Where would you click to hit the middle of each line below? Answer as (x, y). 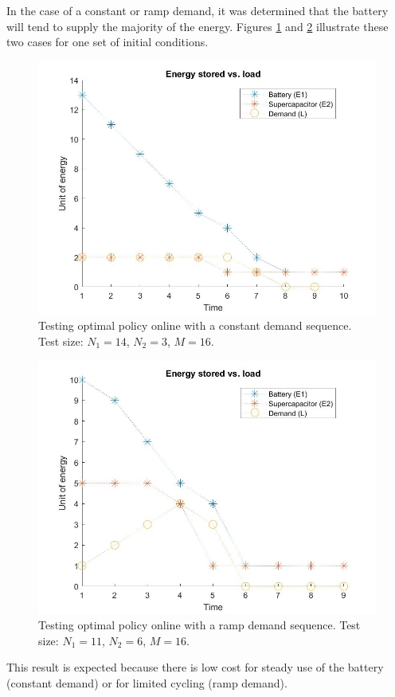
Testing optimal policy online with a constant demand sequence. (195, 325)
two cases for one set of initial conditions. (108, 42)
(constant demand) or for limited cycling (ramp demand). (147, 682)
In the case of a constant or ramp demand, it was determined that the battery (197, 10)
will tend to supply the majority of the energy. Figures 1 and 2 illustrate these (197, 26)
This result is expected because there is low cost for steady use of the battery (195, 667)
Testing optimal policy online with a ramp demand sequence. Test (199, 625)
